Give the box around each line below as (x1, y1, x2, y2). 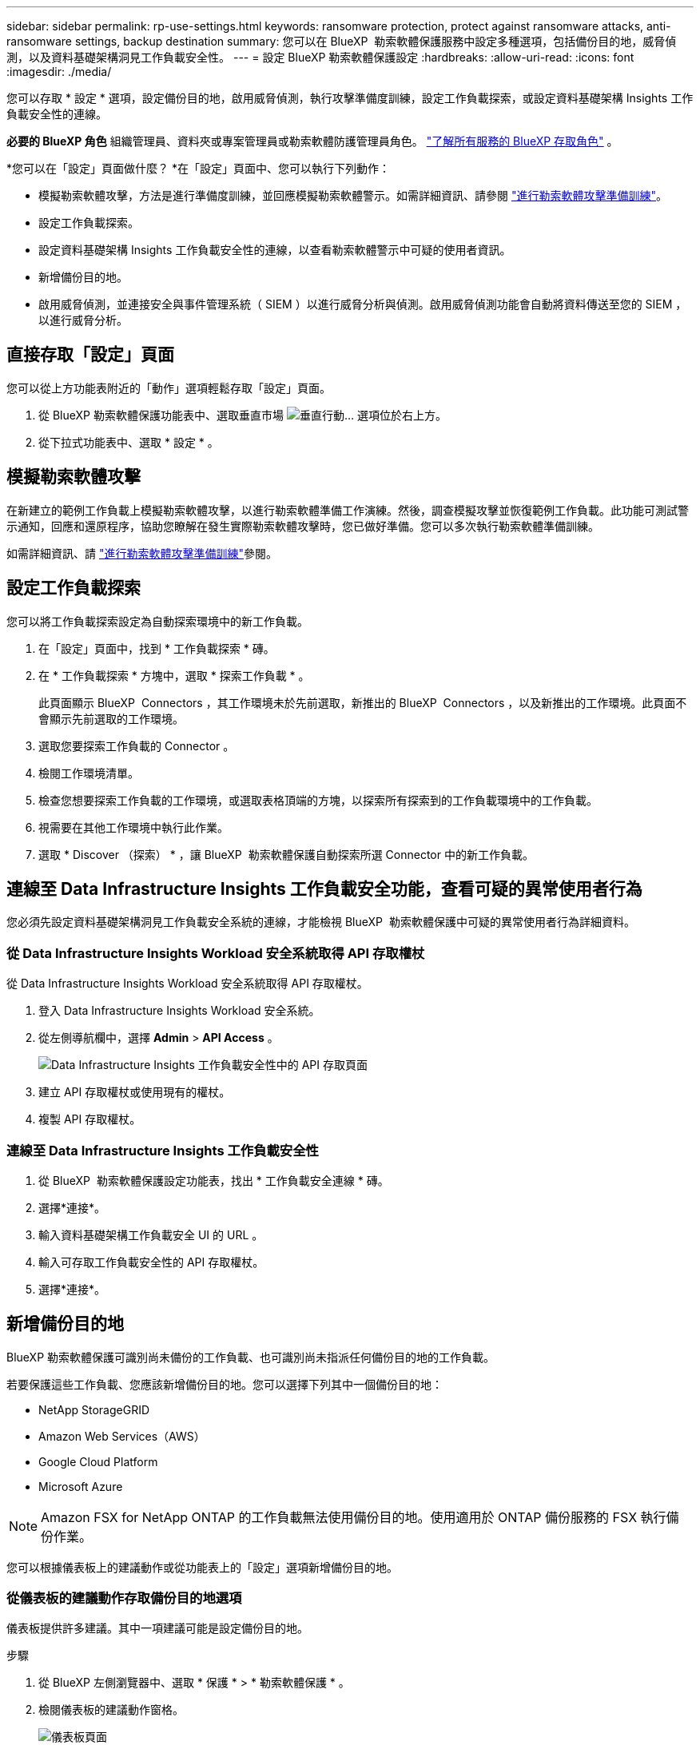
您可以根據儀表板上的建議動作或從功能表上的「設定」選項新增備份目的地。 (6, 1560, 398, 1574)
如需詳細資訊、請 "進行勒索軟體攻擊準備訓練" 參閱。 (6, 546, 277, 560)
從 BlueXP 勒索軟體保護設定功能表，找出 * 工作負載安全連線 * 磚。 (38, 1173, 389, 1187)
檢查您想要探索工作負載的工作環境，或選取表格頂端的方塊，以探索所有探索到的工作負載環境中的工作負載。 (38, 793, 598, 807)
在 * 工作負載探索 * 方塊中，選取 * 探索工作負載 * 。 (38, 668, 310, 682)
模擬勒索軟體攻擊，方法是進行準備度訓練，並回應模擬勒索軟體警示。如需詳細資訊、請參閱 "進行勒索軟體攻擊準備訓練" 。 (38, 189, 667, 202)
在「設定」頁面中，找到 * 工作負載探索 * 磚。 (38, 641, 275, 655)
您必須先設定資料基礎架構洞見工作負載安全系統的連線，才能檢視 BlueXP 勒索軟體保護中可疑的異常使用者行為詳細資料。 (6, 915, 635, 929)
